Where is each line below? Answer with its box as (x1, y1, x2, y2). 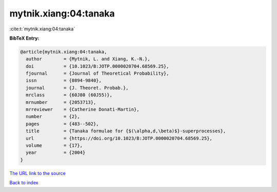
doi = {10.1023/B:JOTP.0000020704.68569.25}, (26, 63, 169, 69)
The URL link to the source (9, 170, 66, 176)
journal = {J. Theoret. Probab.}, (26, 85, 129, 91)
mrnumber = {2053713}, (26, 99, 96, 105)
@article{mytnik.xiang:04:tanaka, (20, 49, 107, 55)
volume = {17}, (26, 143, 83, 148)
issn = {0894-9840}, (26, 78, 102, 83)
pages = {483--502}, (26, 121, 100, 127)
